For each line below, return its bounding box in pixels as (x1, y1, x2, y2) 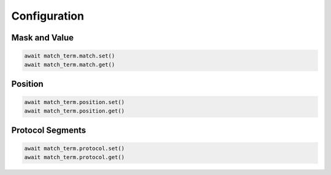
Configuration (11, 9, 85, 23)
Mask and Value (11, 32, 74, 43)
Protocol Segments (11, 125, 86, 135)
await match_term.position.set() (24, 99, 125, 106)
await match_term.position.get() (24, 107, 125, 114)
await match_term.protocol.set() (24, 145, 125, 152)
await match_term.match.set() (24, 53, 115, 59)
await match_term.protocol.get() (24, 154, 125, 160)
